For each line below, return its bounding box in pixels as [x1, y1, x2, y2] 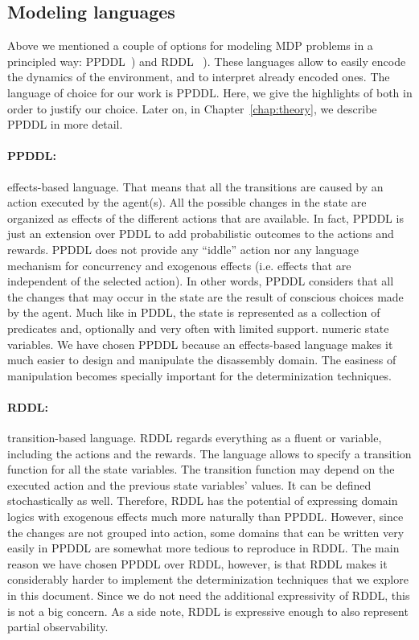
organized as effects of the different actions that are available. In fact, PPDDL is [7, 209, 404, 226]
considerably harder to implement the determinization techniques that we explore [7, 571, 409, 588]
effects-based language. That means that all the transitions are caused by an [7, 178, 384, 195]
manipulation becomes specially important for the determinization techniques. [7, 367, 392, 384]
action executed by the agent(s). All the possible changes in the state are [7, 194, 367, 211]
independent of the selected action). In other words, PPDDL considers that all [7, 273, 394, 289]
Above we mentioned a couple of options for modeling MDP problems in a [7, 37, 373, 54]
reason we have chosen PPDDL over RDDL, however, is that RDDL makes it [7, 555, 388, 572]
